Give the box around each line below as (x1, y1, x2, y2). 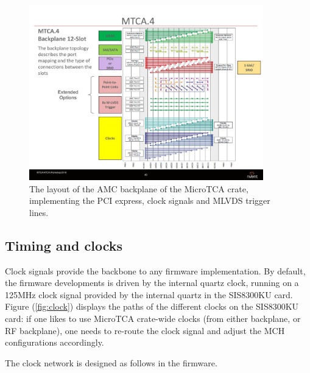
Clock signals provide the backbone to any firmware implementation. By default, (5, 264, 306, 277)
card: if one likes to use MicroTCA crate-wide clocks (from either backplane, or (5, 312, 301, 324)
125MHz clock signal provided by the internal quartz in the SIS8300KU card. (5, 288, 293, 301)
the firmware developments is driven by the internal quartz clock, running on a (5, 276, 299, 289)
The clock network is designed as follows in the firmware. (5, 356, 217, 369)
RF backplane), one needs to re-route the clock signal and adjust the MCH (5, 324, 285, 336)
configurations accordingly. (5, 336, 104, 349)
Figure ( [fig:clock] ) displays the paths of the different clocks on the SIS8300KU (5, 300, 299, 313)
